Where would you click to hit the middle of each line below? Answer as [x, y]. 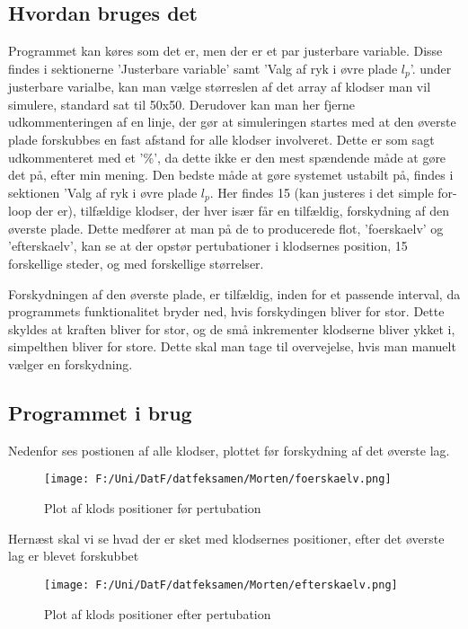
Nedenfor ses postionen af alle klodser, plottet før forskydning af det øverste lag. [229, 450]
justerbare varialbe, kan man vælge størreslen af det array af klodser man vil [220, 87]
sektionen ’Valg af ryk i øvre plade [103, 192]
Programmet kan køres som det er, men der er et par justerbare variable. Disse [225, 51]
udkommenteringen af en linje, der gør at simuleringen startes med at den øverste [232, 122]
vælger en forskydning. [71, 364]
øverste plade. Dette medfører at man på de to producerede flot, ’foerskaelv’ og [226, 228]
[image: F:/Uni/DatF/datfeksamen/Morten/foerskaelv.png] [218, 479]
